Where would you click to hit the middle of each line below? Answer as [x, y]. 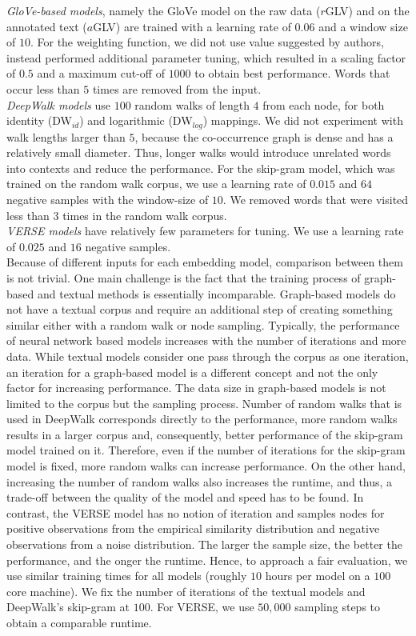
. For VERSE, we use [202, 607]
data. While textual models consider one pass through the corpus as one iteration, [208, 356]
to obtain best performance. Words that [292, 73]
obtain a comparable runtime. [79, 623]
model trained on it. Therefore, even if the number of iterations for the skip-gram [206, 450]
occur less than [43, 88]
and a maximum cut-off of [101, 73]
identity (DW [39, 120]
